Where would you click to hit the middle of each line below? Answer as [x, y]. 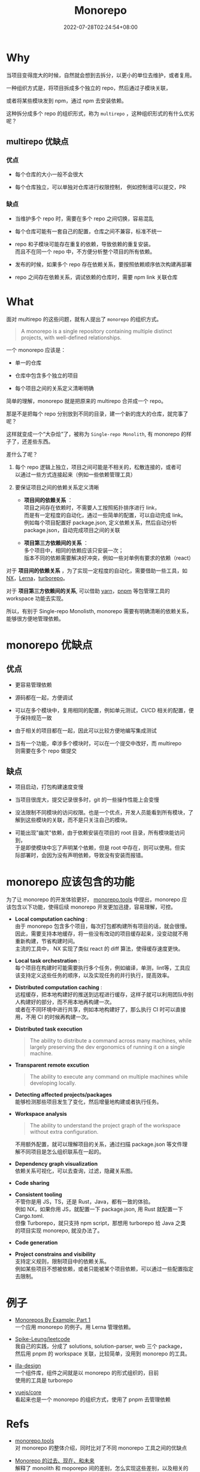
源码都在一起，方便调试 [44, 697]
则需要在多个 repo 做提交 [46, 751]
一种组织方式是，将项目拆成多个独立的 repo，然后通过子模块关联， [89, 88]
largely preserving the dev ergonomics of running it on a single [107, 1047]
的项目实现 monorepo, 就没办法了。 [59, 1231]
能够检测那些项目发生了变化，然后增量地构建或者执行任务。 [88, 1102]
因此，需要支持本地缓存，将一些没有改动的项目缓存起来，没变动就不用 [101, 934]
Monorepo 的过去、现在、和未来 [54, 1461]
